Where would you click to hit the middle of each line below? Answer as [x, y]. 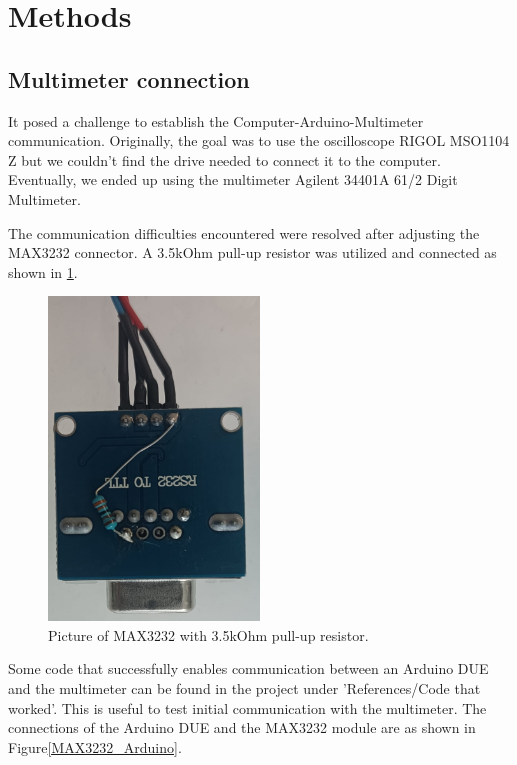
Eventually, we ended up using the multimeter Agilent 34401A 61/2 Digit [233, 179]
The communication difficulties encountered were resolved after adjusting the [244, 232]
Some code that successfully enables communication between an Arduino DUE [248, 668]
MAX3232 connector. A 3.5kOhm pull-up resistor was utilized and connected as [252, 252]
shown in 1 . [43, 271]
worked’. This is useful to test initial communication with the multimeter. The [247, 707]
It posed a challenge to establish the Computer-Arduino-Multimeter [216, 120]
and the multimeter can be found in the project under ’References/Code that [244, 688]
